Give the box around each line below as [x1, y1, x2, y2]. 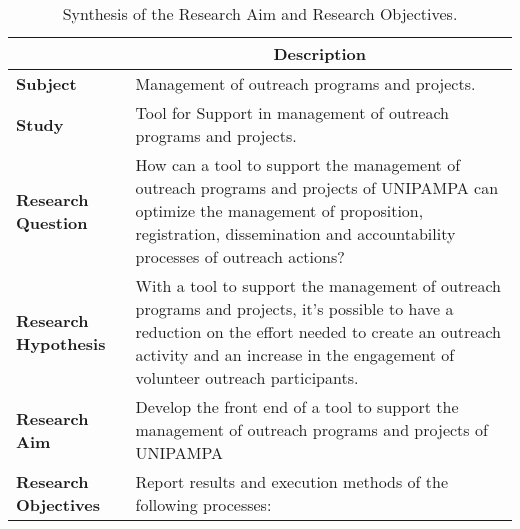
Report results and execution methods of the [135, 470, 449, 493]
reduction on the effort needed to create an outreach [135, 320, 501, 343]
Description [273, 42, 367, 65]
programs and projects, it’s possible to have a [135, 297, 454, 320]
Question [16, 210, 88, 234]
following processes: [135, 493, 272, 516]
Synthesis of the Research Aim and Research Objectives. [62, 2, 458, 25]
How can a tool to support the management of [135, 153, 461, 176]
